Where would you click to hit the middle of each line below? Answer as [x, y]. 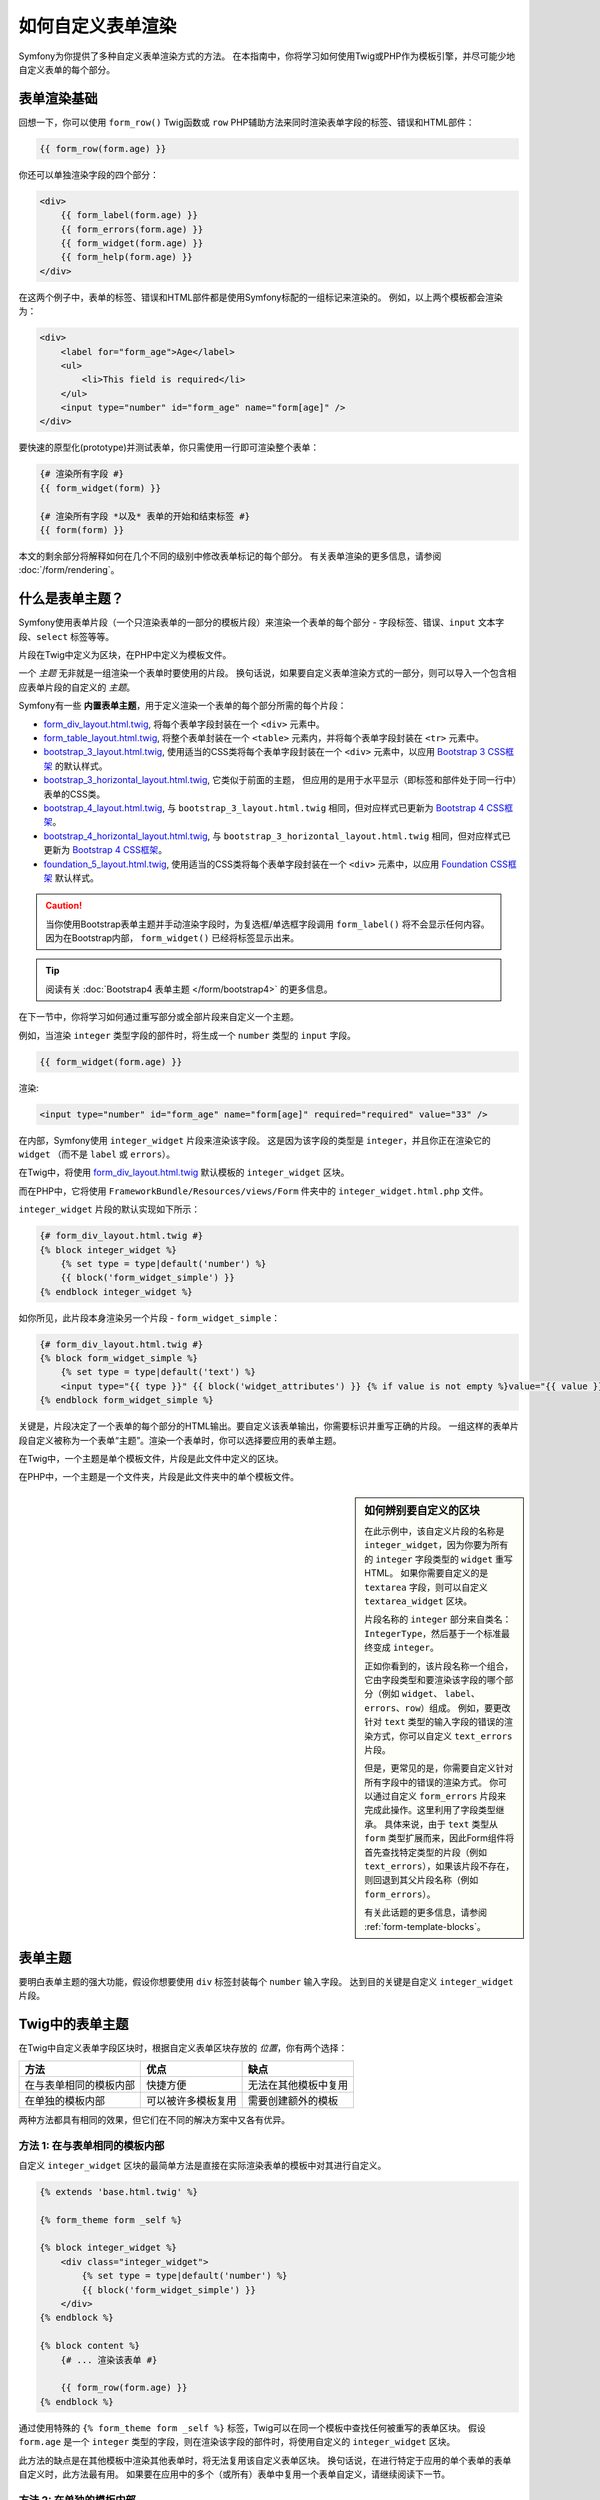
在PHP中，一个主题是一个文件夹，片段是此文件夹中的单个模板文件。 [159, 1477]
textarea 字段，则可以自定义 [426, 1587]
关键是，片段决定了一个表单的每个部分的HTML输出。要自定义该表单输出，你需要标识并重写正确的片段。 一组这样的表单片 [268, 1426]
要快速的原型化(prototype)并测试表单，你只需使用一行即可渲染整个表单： [169, 447]
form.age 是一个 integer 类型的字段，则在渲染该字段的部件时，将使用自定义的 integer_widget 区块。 [237, 2442]
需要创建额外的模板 [293, 2100]
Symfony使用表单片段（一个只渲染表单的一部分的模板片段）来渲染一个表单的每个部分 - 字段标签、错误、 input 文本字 [261, 622]
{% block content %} [89, 2346]
